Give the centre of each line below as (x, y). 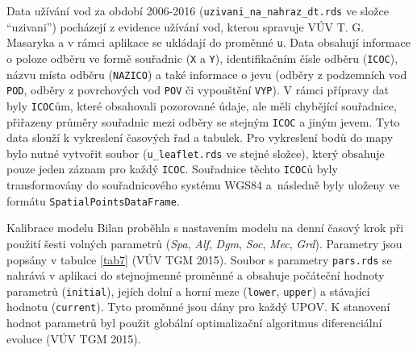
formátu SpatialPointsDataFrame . (93, 200)
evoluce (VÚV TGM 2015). (74, 338)
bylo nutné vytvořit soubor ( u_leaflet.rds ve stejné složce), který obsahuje (196, 153)
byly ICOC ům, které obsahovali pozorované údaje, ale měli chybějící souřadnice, (202, 105)
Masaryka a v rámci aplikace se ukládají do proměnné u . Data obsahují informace (208, 42)
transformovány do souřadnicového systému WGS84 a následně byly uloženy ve (203, 185)
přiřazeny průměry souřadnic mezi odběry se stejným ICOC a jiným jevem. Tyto (203, 121)
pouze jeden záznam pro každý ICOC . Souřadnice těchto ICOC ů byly (172, 169)
